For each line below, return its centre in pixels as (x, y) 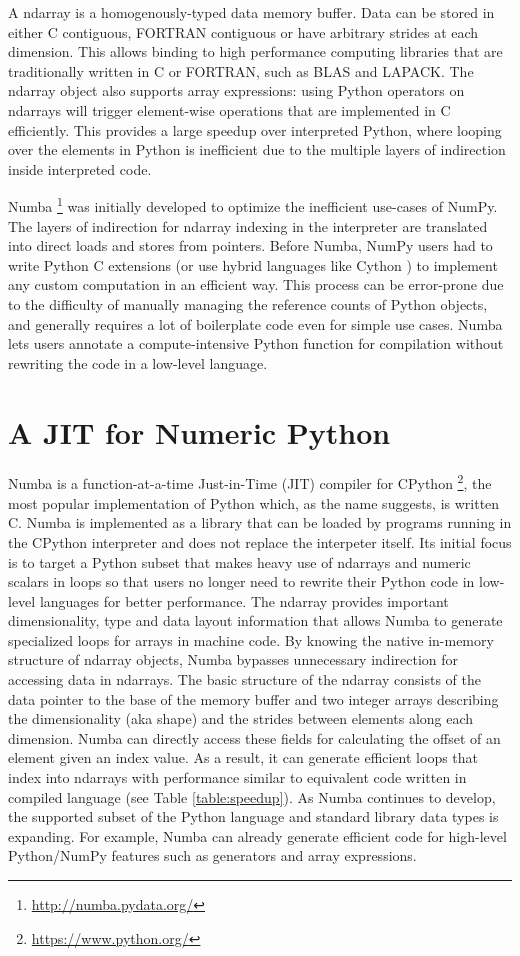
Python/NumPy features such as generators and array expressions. (212, 855)
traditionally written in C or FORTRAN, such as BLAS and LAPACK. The (241, 70)
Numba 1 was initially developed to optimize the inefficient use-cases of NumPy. (253, 204)
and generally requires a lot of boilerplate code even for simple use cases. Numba (255, 323)
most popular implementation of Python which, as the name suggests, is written (254, 502)
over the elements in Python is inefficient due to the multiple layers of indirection (257, 149)
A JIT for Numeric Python (199, 431)
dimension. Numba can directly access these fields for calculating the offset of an (254, 737)
